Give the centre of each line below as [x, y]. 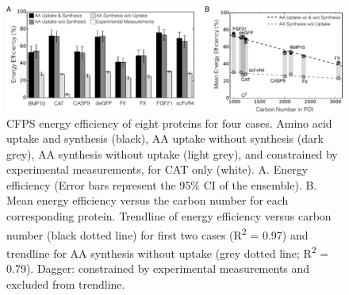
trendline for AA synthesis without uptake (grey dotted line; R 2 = [168, 251]
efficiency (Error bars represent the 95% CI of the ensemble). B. [162, 184]
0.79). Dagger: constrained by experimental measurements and [158, 268]
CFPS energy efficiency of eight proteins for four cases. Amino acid [169, 123]
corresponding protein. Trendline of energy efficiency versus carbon [169, 216]
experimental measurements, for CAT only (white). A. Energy [157, 169]
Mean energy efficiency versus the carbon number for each [148, 200]
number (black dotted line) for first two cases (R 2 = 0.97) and [157, 233]
